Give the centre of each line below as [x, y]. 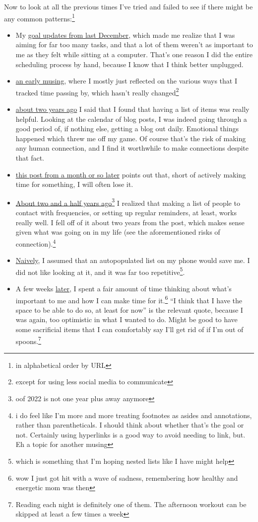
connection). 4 [36, 243]
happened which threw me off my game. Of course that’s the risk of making [131, 138]
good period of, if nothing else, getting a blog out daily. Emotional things [127, 129]
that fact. [30, 158]
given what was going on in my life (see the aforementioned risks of [118, 232]
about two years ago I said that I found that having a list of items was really [132, 109]
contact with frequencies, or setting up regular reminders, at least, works [126, 213]
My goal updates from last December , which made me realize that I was [125, 35]
